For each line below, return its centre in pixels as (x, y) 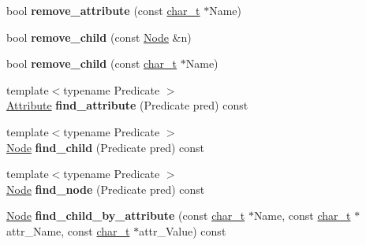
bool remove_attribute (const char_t (103, 10)
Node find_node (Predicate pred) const (106, 189)
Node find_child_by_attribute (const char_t (126, 215)
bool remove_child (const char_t (92, 63)
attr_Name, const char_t (68, 230)
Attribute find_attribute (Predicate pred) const (127, 105)
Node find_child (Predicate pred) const (106, 147)
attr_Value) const (183, 230)
